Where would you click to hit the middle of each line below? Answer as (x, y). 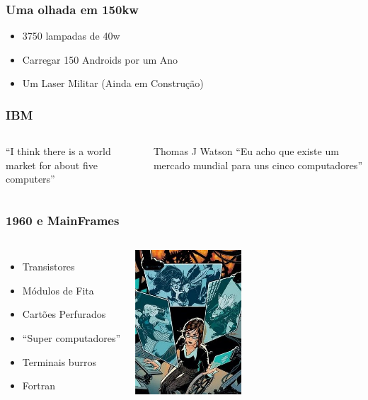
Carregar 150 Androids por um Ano (100, 59)
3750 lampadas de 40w (71, 36)
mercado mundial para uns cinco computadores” (258, 165)
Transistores (48, 267)
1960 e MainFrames (63, 220)
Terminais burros (59, 361)
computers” (30, 179)
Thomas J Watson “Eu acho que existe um (246, 151)
